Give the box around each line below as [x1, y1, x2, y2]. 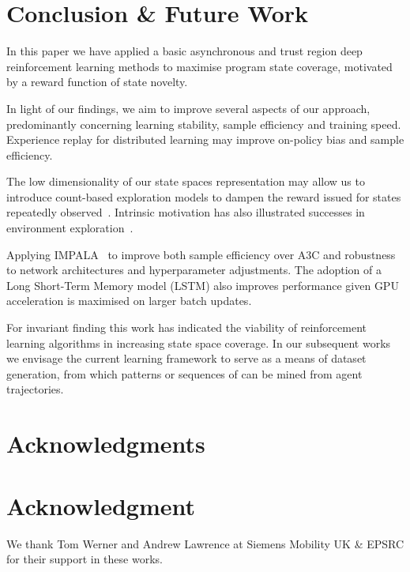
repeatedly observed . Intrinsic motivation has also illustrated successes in [6, 204, 365, 220]
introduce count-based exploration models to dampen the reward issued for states [6, 188, 401, 205]
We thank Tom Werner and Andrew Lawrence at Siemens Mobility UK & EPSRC [6, 535, 404, 551]
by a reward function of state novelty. [6, 73, 188, 90]
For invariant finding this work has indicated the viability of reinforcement [6, 319, 367, 336]
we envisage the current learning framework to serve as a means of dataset [6, 350, 367, 367]
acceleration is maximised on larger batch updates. [6, 292, 252, 309]
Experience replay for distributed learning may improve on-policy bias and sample [6, 131, 404, 148]
